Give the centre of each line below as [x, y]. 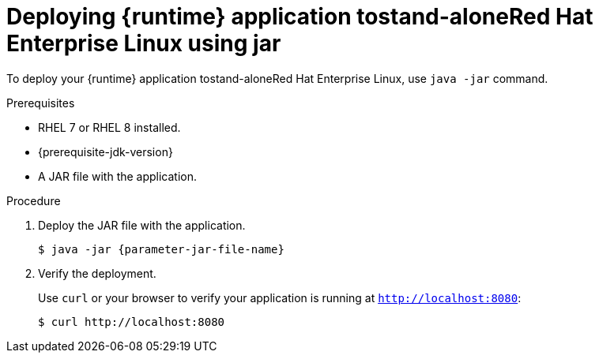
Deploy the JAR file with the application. [142, 225]
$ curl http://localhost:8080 [132, 322]
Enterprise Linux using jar [144, 43]
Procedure [34, 200]
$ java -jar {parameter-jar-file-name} [161, 249]
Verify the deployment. [97, 273]
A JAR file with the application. [118, 176]
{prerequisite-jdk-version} [105, 151]
